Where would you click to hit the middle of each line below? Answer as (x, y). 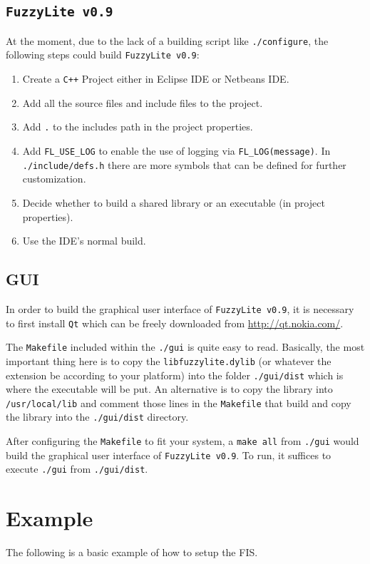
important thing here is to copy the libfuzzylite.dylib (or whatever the (169, 360)
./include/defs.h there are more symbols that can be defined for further (184, 164)
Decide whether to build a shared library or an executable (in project (174, 202)
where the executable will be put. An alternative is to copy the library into (169, 389)
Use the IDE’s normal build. (84, 241)
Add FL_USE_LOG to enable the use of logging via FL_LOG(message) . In (176, 150)
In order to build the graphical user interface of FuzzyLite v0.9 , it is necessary (180, 308)
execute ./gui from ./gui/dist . (77, 469)
